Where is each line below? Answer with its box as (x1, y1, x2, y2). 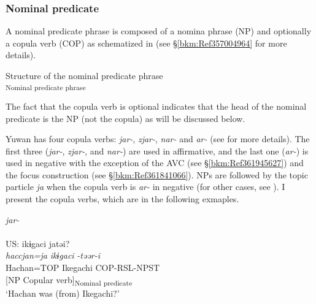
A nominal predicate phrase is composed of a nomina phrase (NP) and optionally (6, 25, 312, 37)
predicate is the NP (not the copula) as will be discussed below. (6, 112, 245, 124)
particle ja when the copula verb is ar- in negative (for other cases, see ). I (6, 180, 285, 193)
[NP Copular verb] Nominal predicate (6, 273, 133, 287)
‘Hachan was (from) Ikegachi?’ (6, 286, 120, 299)
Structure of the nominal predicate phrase (6, 69, 163, 82)
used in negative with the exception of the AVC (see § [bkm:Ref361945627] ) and (6, 156, 304, 169)
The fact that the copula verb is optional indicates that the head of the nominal (6, 99, 307, 112)
